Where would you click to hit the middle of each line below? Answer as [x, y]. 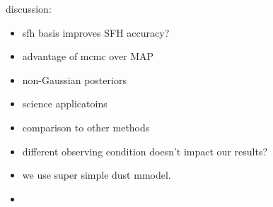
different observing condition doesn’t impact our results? [145, 151]
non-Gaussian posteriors [74, 79]
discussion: [29, 8]
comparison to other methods [86, 127]
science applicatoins [65, 103]
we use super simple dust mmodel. [97, 175]
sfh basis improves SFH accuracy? [96, 32]
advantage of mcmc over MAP [88, 56]
